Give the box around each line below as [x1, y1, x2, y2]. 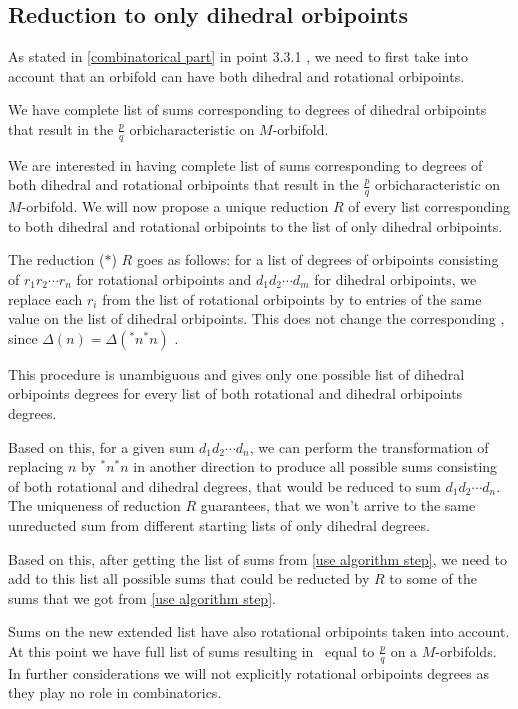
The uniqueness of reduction [8, 495, 181, 516]
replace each [8, 288, 83, 309]
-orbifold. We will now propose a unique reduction [21, 196, 329, 217]
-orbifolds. [435, 640, 497, 661]
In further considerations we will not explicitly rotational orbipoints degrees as [8, 662, 489, 683]
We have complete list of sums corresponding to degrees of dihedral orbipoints [8, 99, 487, 120]
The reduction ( [8, 249, 105, 270]
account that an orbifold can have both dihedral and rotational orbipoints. [8, 65, 465, 86]
